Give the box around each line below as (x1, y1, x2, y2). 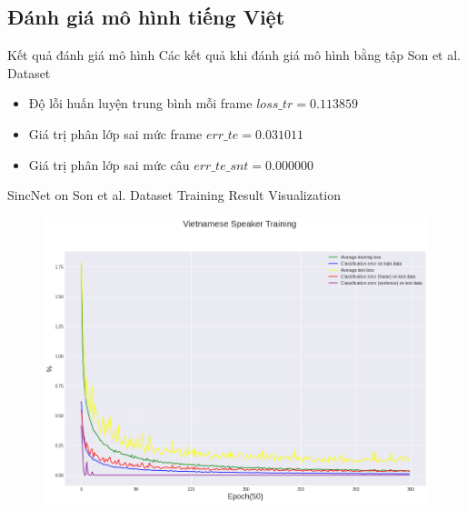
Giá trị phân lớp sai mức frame (28, 124, 203, 143)
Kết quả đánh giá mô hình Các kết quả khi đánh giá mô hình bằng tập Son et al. (7, 45, 461, 65)
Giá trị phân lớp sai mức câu (28, 155, 190, 174)
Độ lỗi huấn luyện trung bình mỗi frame (28, 94, 253, 113)
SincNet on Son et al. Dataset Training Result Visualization (7, 185, 342, 205)
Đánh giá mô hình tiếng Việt (7, 3, 285, 31)
